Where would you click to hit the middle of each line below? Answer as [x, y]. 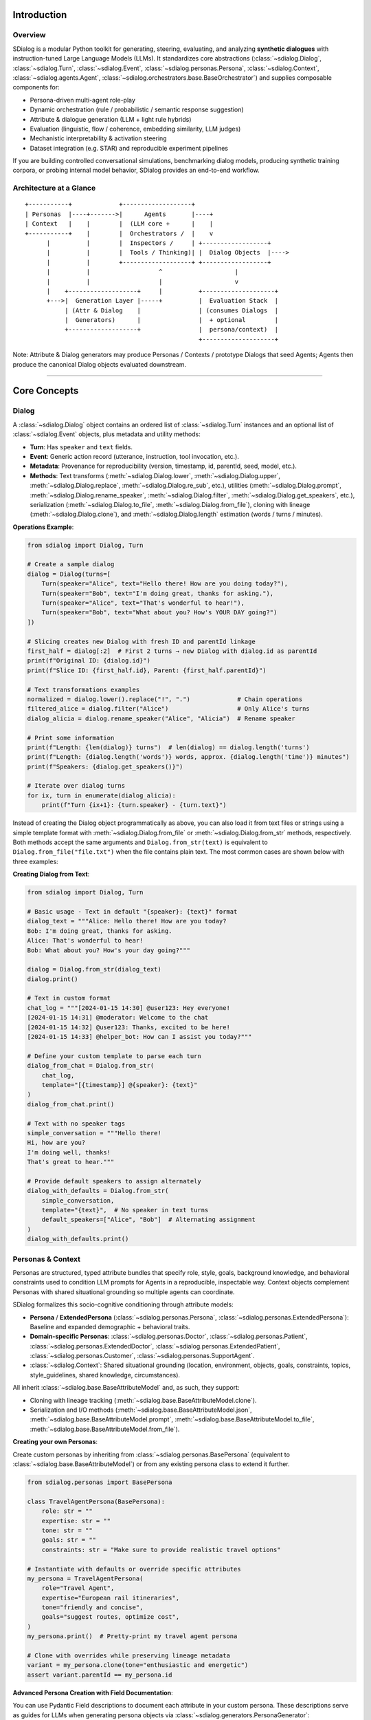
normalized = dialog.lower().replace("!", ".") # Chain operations [165, 699]
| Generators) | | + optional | [171, 320]
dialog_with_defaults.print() [78, 1239]
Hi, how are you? [56, 1143]
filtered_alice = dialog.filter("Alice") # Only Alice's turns [169, 709]
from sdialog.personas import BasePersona [100, 1482]
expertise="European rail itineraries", [111, 1598]
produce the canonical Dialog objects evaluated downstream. [100, 364]
